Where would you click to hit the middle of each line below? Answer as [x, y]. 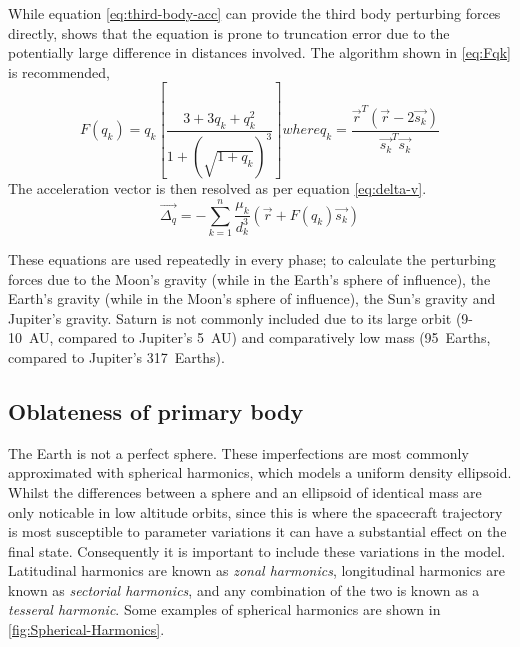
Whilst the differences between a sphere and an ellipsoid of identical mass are [245, 491]
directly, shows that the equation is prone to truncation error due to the [229, 32]
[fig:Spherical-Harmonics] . [86, 629]
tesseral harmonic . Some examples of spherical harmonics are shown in [224, 609]
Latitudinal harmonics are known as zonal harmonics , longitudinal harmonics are [256, 570]
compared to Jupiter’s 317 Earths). [116, 356]
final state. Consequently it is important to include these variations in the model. [257, 550]
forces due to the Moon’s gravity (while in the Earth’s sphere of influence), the [249, 278]
